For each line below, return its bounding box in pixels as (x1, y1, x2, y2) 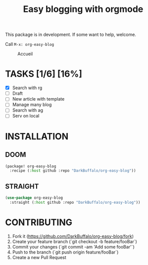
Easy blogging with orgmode (23, 3, 144, 15)
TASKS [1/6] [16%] (5, 68, 83, 80)
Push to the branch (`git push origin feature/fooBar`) (12, 249, 119, 255)
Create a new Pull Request (12, 254, 67, 260)
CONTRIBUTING (5, 217, 73, 228)
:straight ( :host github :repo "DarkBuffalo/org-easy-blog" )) (9, 200, 141, 205)
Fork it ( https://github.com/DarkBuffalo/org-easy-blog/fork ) (12, 233, 134, 239)
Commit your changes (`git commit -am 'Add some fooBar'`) (12, 244, 135, 250)
